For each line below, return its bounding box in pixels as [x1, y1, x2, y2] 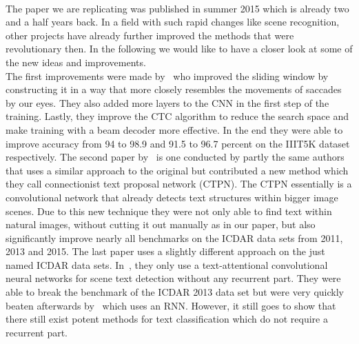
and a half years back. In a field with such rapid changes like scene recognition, [6, 14, 340, 29]
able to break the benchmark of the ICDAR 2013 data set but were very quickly [6, 285, 344, 299]
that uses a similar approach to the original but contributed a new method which [6, 163, 349, 177]
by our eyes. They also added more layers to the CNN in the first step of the [6, 95, 329, 110]
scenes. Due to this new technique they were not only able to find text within [6, 203, 332, 218]
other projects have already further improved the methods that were [6, 28, 294, 42]
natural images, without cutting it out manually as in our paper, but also [6, 217, 316, 232]
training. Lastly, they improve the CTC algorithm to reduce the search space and [6, 109, 349, 123]
